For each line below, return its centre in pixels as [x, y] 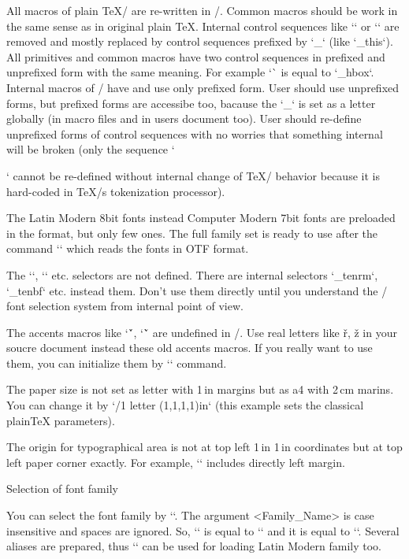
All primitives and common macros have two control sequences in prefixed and [196, 56]
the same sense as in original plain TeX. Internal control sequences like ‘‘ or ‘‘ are [203, 26]
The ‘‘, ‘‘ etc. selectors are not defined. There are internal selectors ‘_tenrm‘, [192, 274]
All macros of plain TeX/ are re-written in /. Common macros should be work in [202, 10]
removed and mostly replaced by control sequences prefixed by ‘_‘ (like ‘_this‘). [200, 41]
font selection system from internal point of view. [125, 306]
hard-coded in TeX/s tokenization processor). [116, 191]
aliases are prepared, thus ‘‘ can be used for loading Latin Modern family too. [194, 546]
